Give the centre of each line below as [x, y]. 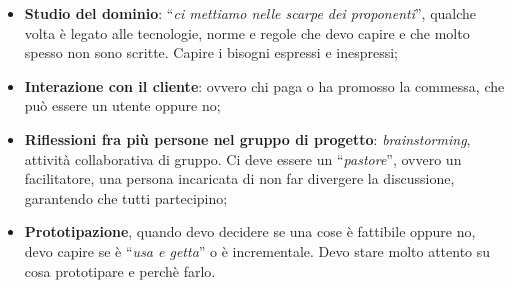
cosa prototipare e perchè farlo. [120, 270]
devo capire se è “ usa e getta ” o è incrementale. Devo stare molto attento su [257, 250]
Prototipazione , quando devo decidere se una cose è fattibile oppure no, [250, 231]
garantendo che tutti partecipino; [126, 197]
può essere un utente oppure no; [122, 105]
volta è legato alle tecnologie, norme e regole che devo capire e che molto [247, 32]
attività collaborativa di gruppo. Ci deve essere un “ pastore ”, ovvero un [243, 158]
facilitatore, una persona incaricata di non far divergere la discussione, [239, 178]
